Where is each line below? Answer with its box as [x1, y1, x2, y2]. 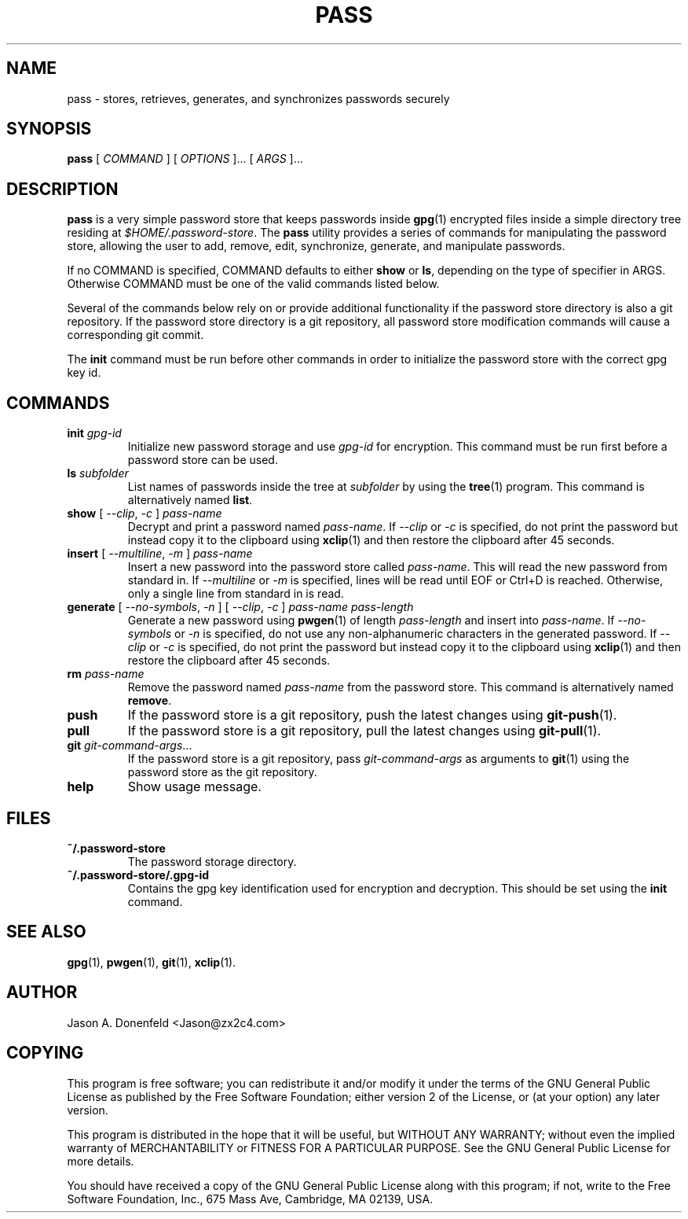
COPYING [6, 1043, 84, 1063]
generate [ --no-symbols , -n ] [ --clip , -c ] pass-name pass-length [67, 600, 414, 614]
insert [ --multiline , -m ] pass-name [67, 547, 253, 561]
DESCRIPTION [6, 179, 119, 199]
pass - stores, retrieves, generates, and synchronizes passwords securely [67, 91, 450, 105]
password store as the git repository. [127, 765, 317, 779]
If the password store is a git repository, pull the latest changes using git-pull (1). [127, 723, 602, 739]
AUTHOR [6, 982, 78, 1003]
